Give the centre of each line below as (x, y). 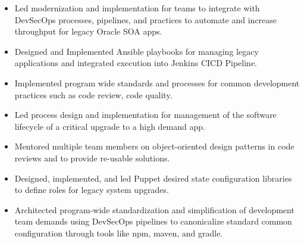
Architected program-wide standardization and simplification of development (154, 209)
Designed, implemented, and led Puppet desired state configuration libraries (153, 178)
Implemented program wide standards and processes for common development (157, 82)
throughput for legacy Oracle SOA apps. (88, 31)
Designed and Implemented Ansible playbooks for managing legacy (137, 51)
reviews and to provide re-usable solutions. (92, 158)
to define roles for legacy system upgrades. (92, 190)
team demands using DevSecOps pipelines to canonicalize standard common (153, 221)
